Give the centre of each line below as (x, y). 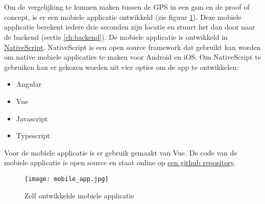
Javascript (32, 118)
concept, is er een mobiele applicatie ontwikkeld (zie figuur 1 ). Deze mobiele (123, 17)
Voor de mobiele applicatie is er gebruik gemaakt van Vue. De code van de (121, 152)
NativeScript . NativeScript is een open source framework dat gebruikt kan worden (132, 47)
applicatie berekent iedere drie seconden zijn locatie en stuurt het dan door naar (130, 27)
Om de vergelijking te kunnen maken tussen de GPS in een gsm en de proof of (127, 7)
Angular (29, 84)
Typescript (33, 135)
